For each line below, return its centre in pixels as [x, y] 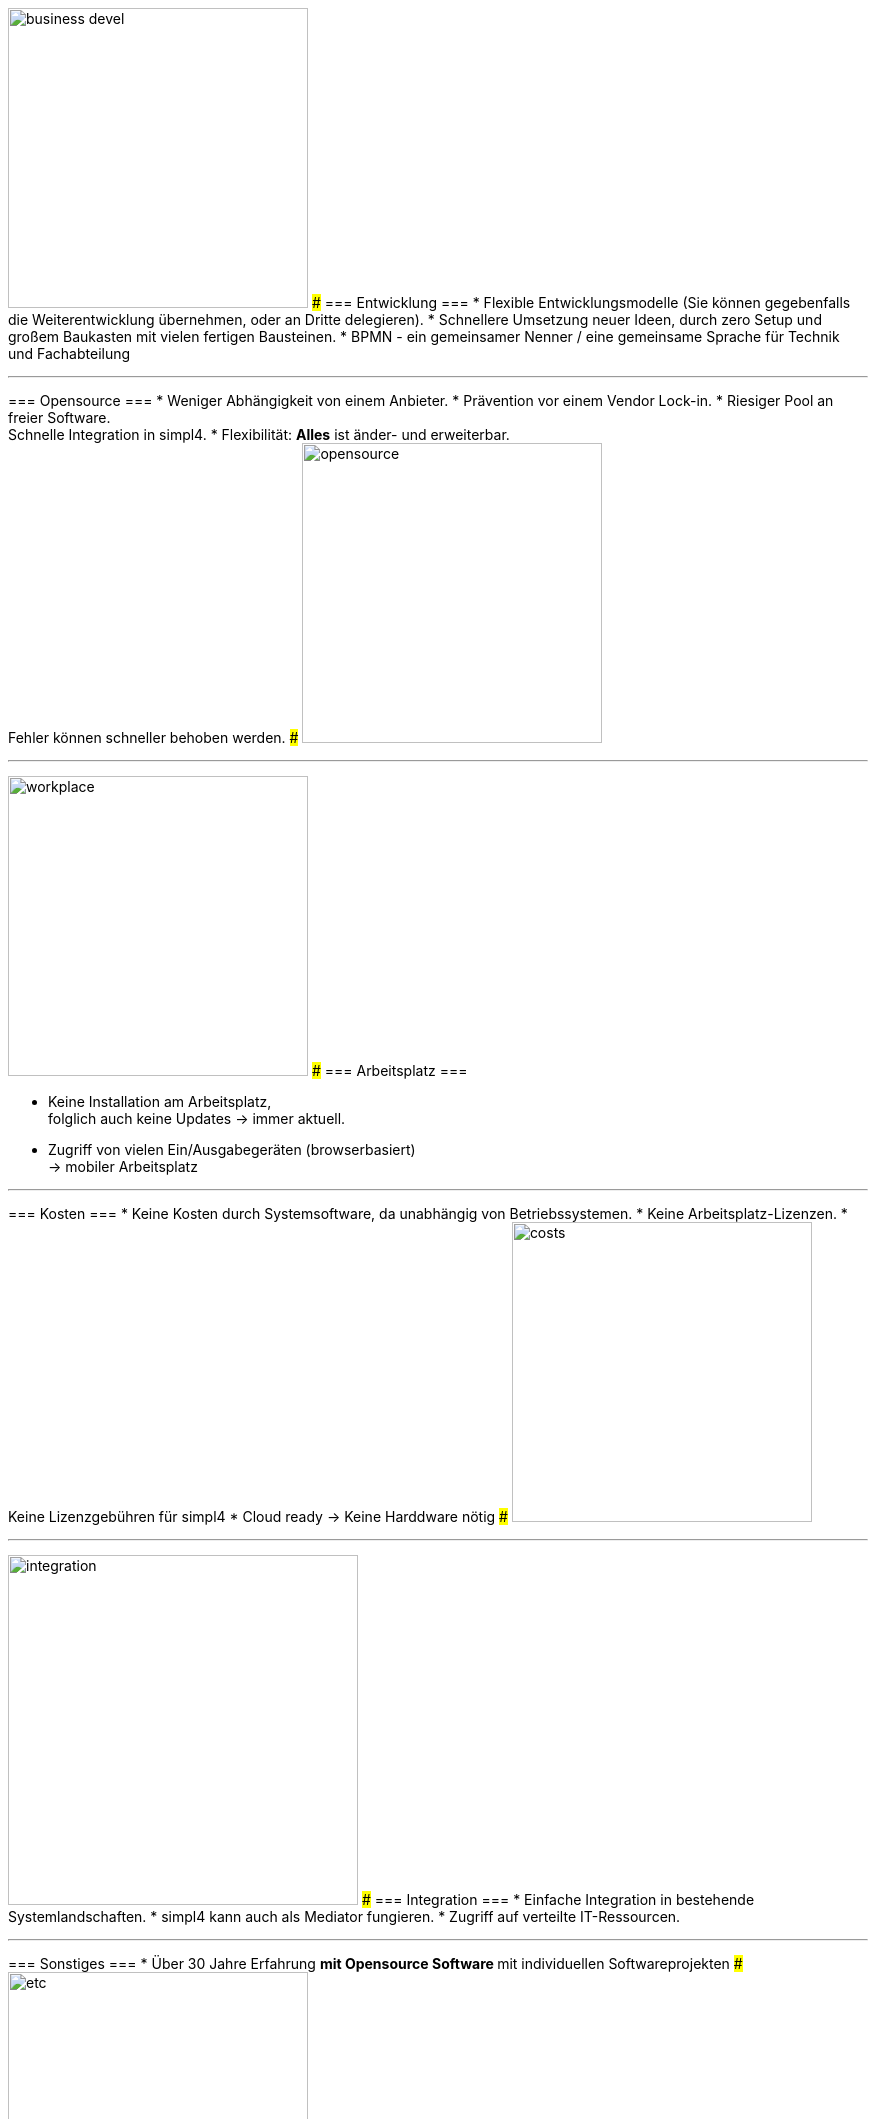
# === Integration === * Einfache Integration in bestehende [558, 1899]
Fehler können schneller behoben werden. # [153, 737]
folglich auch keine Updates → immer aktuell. [197, 1118]
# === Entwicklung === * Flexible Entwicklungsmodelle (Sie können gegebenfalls [581, 302]
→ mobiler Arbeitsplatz [123, 1166]
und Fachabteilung [69, 353]
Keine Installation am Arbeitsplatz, [160, 1101]
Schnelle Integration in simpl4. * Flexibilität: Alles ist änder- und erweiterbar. [259, 434]
